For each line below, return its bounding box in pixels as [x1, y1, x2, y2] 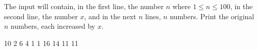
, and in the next [84, 11, 136, 21]
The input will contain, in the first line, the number [4, 1, 164, 11]
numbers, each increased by [11, 21, 95, 31]
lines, [145, 11, 161, 21]
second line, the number [4, 11, 78, 21]
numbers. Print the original [170, 11, 254, 21]
